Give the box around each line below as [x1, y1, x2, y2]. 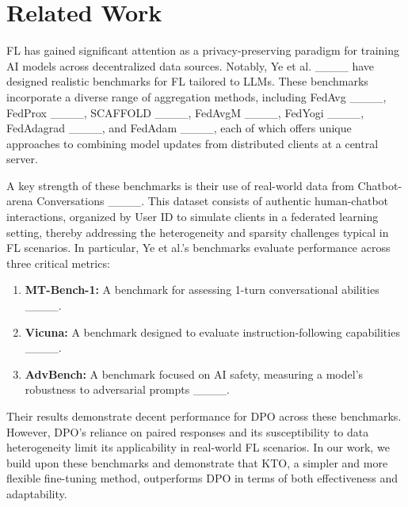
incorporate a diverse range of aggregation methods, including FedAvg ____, [6, 88, 387, 105]
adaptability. [6, 485, 67, 501]
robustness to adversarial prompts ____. [25, 381, 230, 398]
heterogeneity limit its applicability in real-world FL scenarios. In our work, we [6, 439, 390, 456]
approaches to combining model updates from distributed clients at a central [6, 135, 379, 151]
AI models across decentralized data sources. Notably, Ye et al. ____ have [6, 57, 375, 74]
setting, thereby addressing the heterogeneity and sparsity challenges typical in [6, 223, 389, 240]
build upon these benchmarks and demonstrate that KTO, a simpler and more [6, 454, 388, 471]
